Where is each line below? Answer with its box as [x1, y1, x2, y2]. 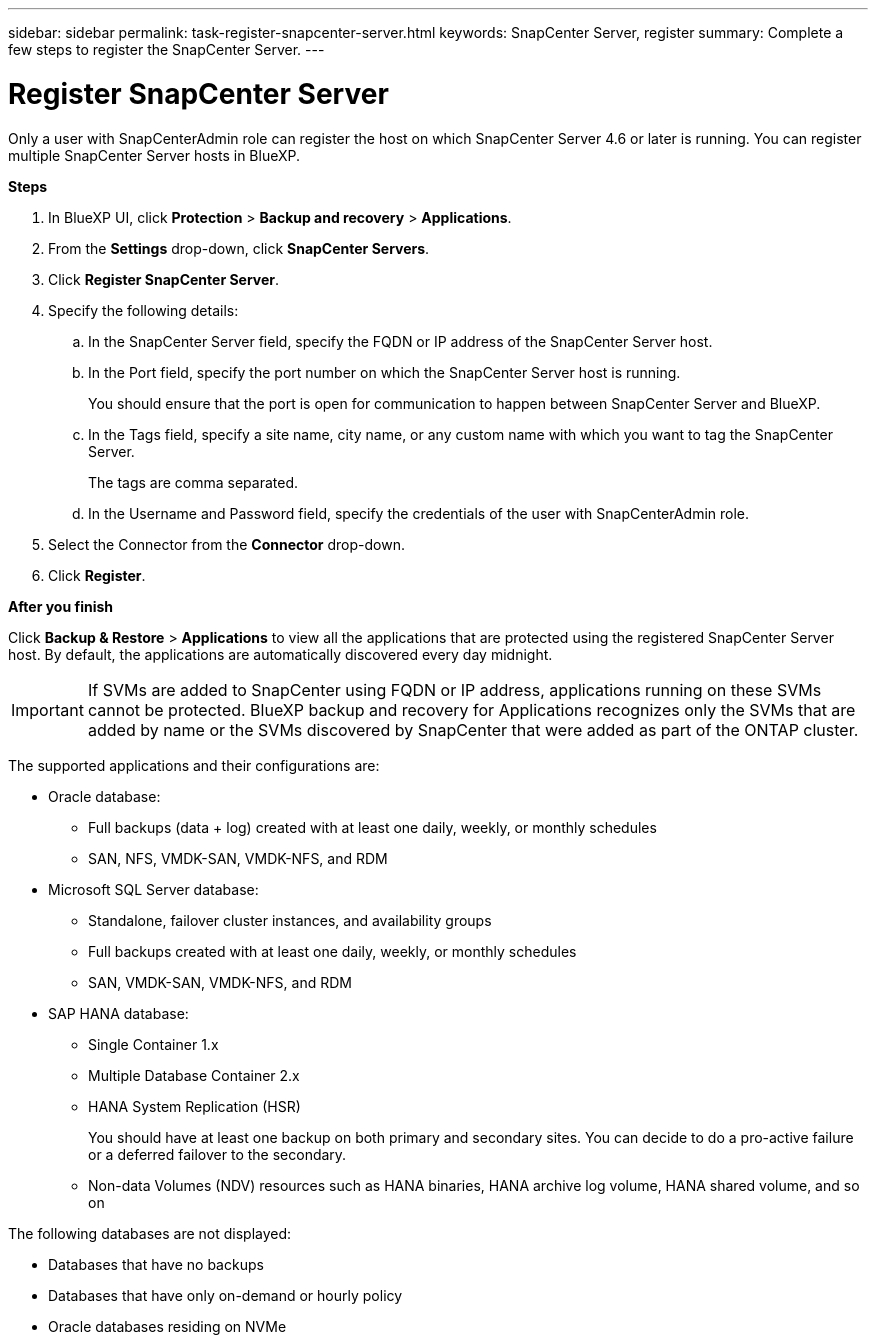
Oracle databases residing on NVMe [48, 1317, 287, 1335]
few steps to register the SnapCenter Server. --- [8, 41, 325, 58]
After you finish [8, 597, 114, 615]
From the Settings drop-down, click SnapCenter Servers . [48, 239, 430, 257]
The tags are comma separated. [88, 473, 299, 491]
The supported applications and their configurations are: [8, 756, 380, 774]
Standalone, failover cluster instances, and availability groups [88, 911, 492, 929]
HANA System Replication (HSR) [88, 1097, 301, 1115]
